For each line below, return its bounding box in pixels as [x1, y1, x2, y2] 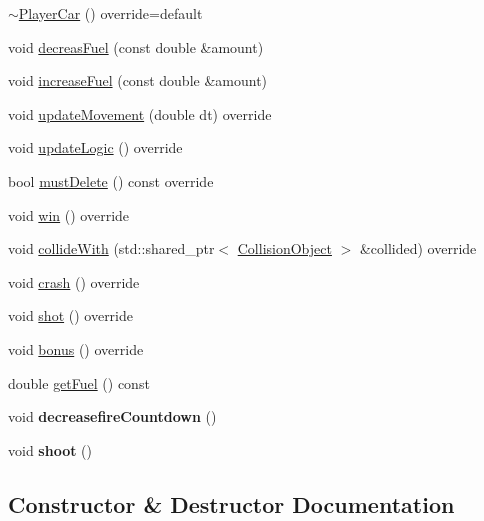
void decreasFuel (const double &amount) [8, 36, 264, 57]
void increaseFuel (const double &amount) [8, 70, 268, 91]
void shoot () [8, 439, 93, 460]
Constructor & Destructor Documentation [8, 488, 455, 519]
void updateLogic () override [8, 137, 183, 158]
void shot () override [8, 305, 134, 326]
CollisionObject [237, 238, 332, 259]
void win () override [8, 204, 130, 225]
